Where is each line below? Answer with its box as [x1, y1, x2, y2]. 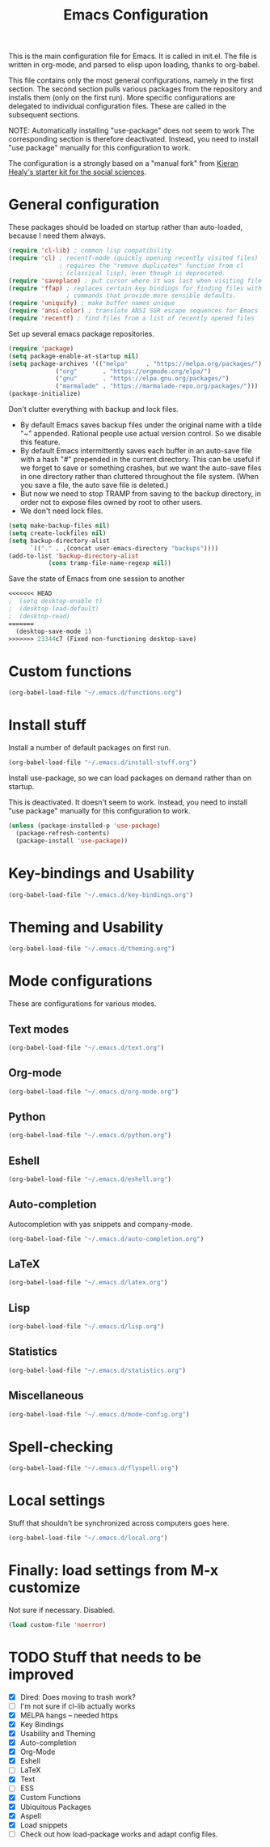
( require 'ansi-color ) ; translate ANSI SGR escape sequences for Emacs [8, 307, 259, 315]
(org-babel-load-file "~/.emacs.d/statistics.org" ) [8, 1366, 186, 1374]
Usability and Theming [19, 1729, 95, 1738]
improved [8, 1666, 74, 1684]
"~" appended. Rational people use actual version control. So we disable [19, 429, 262, 438]
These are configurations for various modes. [8, 999, 157, 1008]
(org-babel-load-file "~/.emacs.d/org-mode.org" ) [8, 1087, 179, 1096]
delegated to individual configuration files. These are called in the [8, 101, 226, 111]
